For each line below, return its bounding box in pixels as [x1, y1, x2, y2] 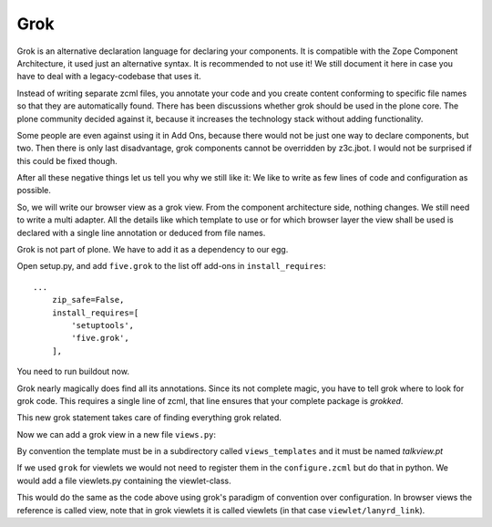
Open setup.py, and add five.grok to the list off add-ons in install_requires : [16, 261, 327, 272]
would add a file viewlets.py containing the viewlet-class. [16, 475, 231, 486]
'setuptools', [71, 320, 135, 330]
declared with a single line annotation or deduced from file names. [16, 227, 266, 238]
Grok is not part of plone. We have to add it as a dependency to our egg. [16, 244, 289, 255]
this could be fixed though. [16, 155, 118, 166]
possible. [16, 185, 52, 196]
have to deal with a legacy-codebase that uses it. [16, 71, 201, 82]
